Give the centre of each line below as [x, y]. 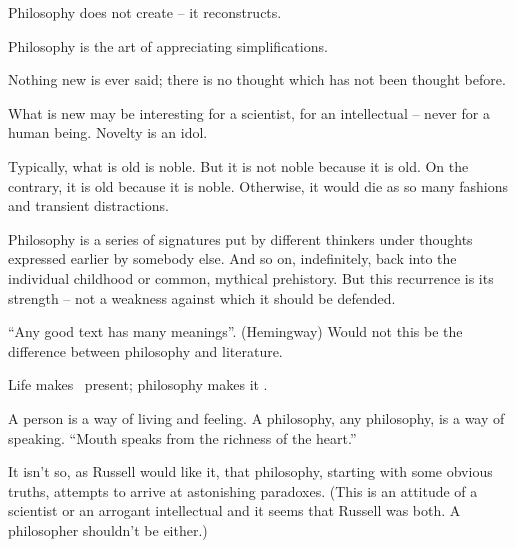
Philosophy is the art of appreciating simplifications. [168, 45]
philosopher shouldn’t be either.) [108, 529]
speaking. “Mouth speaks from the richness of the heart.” [182, 437]
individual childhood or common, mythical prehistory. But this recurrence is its [251, 277]
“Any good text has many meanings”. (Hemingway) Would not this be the [235, 331]
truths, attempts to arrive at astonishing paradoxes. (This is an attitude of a [243, 490]
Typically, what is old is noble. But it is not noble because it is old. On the [238, 165]
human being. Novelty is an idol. [108, 132]
